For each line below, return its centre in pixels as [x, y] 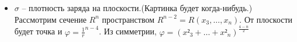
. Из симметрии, [128, 31]
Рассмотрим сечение [50, 19]
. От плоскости [266, 19]
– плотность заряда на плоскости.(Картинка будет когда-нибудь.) [137, 8]
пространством [128, 19]
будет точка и [38, 31]
